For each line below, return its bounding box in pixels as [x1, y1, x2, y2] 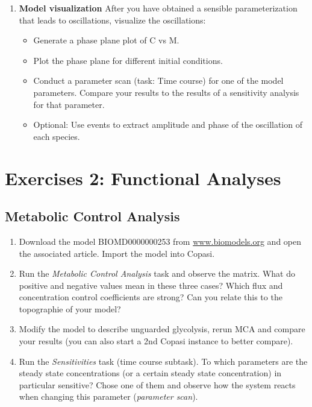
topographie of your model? [19, 302, 121, 315]
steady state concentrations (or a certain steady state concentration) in [19, 367, 282, 379]
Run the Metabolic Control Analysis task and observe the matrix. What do [19, 267, 295, 280]
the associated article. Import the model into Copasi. [19, 247, 215, 259]
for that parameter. [33, 98, 105, 110]
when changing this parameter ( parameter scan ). [19, 390, 198, 403]
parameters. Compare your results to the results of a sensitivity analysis [33, 86, 299, 98]
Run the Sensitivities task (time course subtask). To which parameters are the [19, 355, 308, 367]
